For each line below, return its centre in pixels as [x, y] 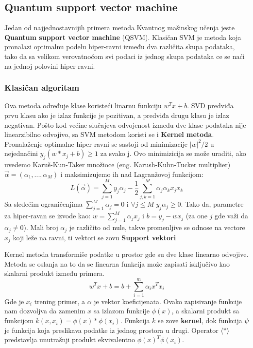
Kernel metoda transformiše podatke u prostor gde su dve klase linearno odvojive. [126, 254]
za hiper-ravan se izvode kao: [48, 216]
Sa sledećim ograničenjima [43, 204]
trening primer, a [60, 301]
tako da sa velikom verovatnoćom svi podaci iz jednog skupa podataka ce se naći [125, 56]
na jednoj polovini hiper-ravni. [50, 66]
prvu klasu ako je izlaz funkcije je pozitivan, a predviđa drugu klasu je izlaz [117, 115]
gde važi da [231, 216]
